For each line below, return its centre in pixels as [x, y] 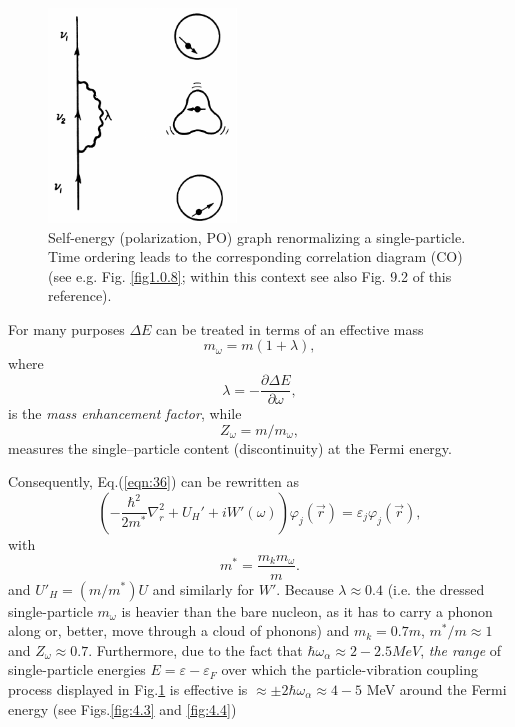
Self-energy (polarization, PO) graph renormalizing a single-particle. [257, 236]
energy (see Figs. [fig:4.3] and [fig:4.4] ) [122, 708]
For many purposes [66, 328]
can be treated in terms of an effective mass [290, 328]
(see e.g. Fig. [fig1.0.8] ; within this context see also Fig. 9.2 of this [250, 275]
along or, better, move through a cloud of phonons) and [179, 630]
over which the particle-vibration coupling [349, 669]
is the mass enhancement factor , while [125, 413]
